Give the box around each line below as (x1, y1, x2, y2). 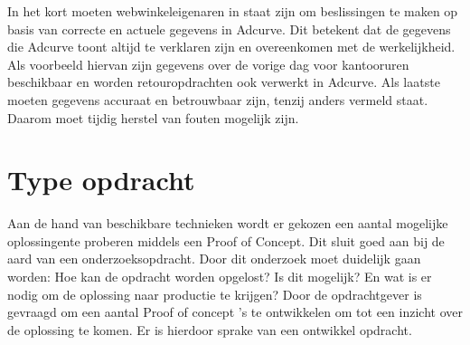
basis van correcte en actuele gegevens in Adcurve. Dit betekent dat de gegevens (7, 19, 451, 38)
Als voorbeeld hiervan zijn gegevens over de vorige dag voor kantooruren (7, 54, 409, 73)
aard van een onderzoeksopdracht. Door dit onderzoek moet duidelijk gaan (7, 249, 421, 268)
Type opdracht (7, 161, 195, 198)
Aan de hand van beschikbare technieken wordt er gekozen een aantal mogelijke (7, 214, 448, 233)
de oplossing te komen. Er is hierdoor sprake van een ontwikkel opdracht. (7, 320, 412, 339)
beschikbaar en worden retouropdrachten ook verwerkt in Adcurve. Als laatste (7, 72, 440, 91)
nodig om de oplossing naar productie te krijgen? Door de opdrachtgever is (7, 284, 422, 303)
